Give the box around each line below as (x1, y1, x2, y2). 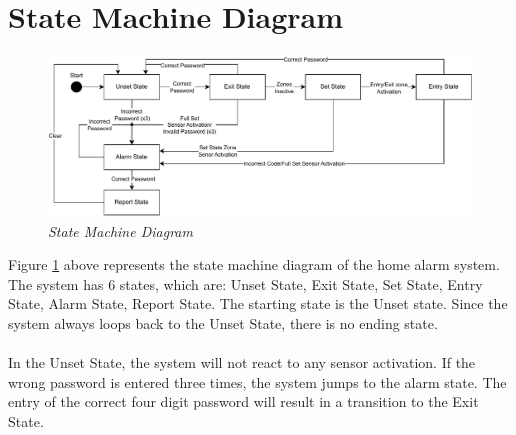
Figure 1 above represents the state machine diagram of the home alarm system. (8, 254, 500, 275)
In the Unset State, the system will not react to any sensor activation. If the (8, 352, 476, 373)
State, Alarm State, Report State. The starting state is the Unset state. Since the (8, 293, 508, 314)
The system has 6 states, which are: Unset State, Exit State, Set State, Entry (8, 273, 483, 294)
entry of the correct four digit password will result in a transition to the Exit (8, 391, 479, 412)
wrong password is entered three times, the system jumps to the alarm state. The (8, 371, 507, 392)
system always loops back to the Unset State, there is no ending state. (8, 312, 438, 333)
